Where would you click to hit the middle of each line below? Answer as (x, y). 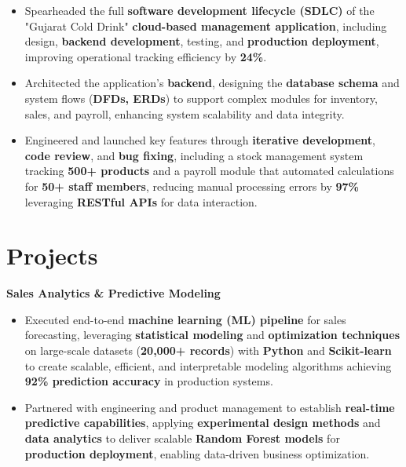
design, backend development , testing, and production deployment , (202, 41)
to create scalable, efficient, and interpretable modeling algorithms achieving (208, 365)
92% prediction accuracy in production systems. (149, 381)
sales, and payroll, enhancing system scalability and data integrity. (185, 113)
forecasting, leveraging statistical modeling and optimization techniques (212, 335)
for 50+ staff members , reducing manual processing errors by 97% (192, 186)
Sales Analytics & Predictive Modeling (113, 293)
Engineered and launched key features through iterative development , (200, 140)
